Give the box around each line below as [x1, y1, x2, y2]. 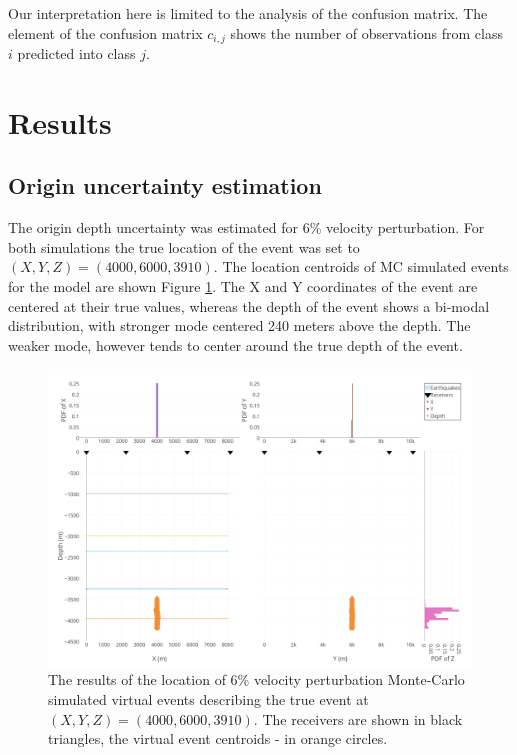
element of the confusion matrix [8, 22, 203, 43]
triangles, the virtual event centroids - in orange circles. [48, 728, 388, 749]
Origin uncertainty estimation [8, 170, 322, 201]
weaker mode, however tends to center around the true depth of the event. [8, 334, 463, 355]
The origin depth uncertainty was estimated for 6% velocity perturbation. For [8, 217, 485, 238]
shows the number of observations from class [230, 22, 503, 43]
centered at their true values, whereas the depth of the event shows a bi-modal [8, 295, 490, 316]
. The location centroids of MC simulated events [213, 256, 509, 277]
